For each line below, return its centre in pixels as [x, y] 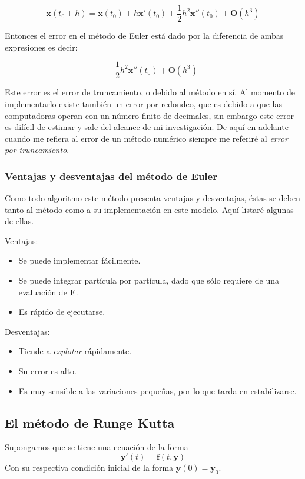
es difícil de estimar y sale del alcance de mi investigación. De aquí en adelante [147, 127]
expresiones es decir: [41, 47]
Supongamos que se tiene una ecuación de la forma [97, 447]
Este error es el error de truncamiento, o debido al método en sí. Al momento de [150, 92]
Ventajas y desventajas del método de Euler [111, 176]
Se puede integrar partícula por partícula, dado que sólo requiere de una [149, 280]
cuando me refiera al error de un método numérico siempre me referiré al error [146, 138]
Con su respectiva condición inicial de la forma [89, 468]
